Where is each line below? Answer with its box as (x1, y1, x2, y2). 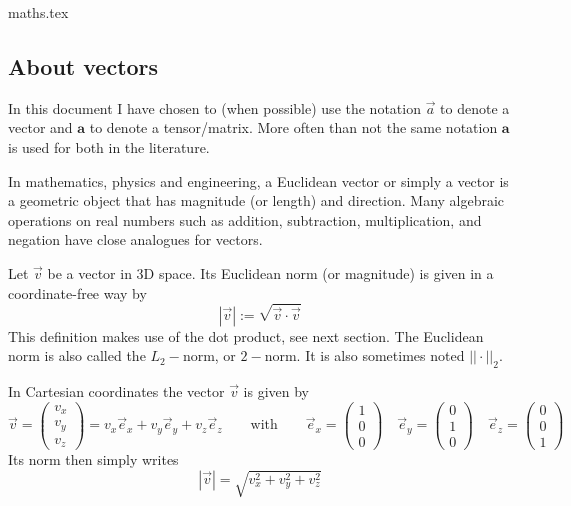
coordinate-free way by (8, 282, 147, 303)
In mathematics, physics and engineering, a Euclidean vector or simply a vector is (8, 170, 509, 191)
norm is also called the (8, 345, 146, 366)
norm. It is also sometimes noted (264, 345, 465, 366)
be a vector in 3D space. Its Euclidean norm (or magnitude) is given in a (47, 262, 494, 283)
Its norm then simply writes (8, 449, 179, 470)
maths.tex (8, 2, 69, 22)
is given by (243, 380, 310, 401)
